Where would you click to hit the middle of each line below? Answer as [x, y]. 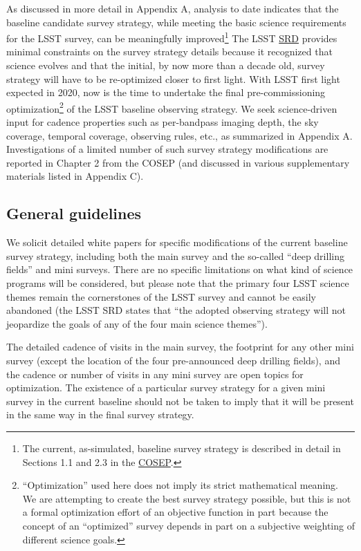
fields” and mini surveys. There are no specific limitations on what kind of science [180, 269]
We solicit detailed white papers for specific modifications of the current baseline [177, 242]
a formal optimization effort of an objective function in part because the [175, 512]
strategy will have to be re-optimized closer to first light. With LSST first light [173, 78]
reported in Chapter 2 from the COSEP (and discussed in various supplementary [178, 162]
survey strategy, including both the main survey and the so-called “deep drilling [175, 255]
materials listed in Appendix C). [75, 176]
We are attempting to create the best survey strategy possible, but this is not [187, 498]
